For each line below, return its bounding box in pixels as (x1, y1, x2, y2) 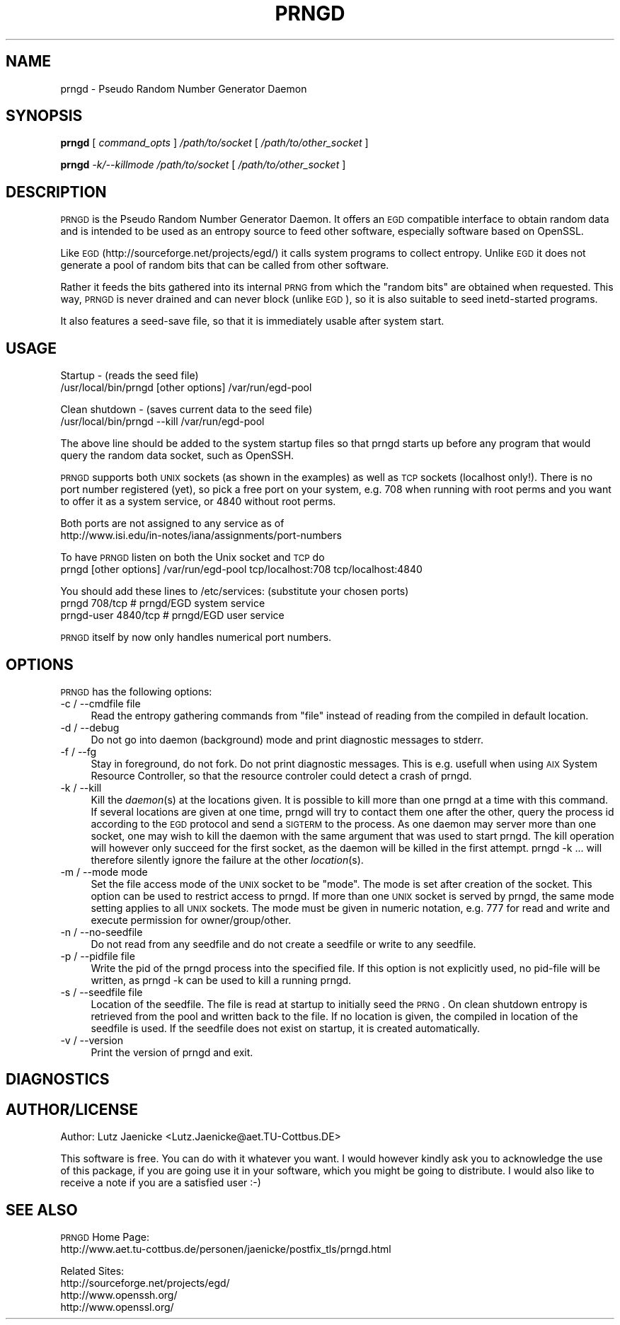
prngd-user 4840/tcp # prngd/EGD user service (60, 609, 285, 622)
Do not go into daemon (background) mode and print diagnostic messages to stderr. (91, 733, 483, 746)
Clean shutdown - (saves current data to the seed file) (60, 403, 313, 416)
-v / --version (60, 1034, 123, 1046)
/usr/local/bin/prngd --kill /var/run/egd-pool (60, 415, 265, 428)
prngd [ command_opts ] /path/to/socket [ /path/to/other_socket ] (60, 137, 369, 149)
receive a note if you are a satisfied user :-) (60, 1176, 261, 1189)
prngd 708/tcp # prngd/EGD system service (60, 597, 265, 610)
